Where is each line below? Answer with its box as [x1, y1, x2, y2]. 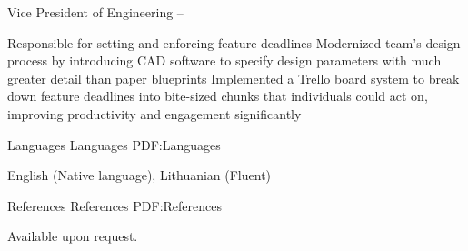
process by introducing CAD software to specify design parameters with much [7, 51, 442, 70]
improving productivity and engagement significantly [7, 104, 302, 123]
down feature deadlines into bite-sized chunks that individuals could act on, [7, 86, 428, 105]
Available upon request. [7, 226, 138, 246]
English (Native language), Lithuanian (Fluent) [7, 166, 272, 185]
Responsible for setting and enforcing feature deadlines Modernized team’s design [7, 33, 461, 52]
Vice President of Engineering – [7, 3, 184, 21]
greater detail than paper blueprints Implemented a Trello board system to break [7, 68, 460, 87]
